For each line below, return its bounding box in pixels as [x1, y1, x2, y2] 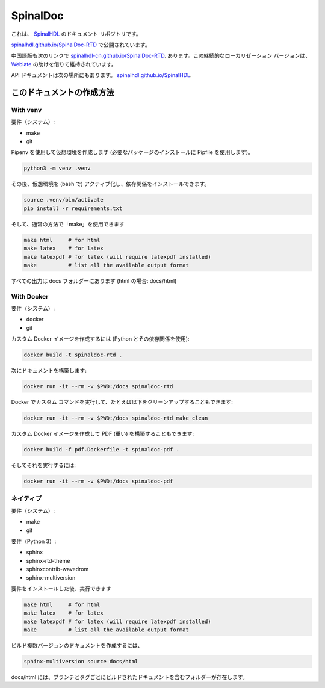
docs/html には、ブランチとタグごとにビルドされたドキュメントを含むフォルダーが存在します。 [11, 674, 248, 681]
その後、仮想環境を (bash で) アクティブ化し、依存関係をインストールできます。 [11, 181, 210, 188]
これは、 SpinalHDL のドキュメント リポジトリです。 [11, 30, 141, 37]
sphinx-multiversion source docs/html [23, 658, 138, 665]
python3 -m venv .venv [23, 165, 91, 172]
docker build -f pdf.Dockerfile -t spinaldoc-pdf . [23, 446, 180, 453]
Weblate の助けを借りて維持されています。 [11, 60, 117, 67]
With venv [11, 105, 42, 114]
